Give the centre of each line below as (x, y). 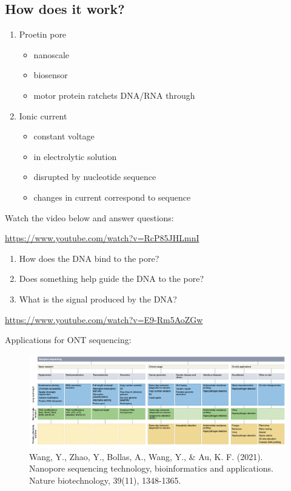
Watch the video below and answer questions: (89, 217)
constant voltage (64, 136)
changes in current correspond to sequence (112, 197)
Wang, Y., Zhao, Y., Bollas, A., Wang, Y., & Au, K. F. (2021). (146, 456)
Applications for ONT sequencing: (68, 340)
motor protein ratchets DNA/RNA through (114, 95)
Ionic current (43, 115)
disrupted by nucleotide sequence (95, 177)
